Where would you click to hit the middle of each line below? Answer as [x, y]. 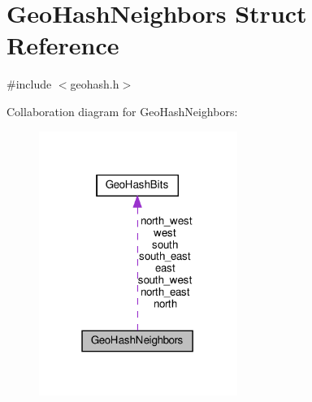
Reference [63, 45]
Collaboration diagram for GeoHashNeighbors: [122, 111]
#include [29, 84]
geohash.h [95, 84]
